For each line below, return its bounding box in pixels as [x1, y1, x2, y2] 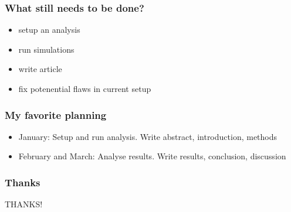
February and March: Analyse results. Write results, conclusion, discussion [18, 150, 286, 162]
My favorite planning [5, 107, 107, 122]
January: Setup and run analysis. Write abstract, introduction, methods [18, 130, 278, 142]
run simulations [18, 43, 75, 55]
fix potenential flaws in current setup [18, 83, 151, 94]
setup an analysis [18, 23, 80, 36]
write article [18, 63, 62, 75]
